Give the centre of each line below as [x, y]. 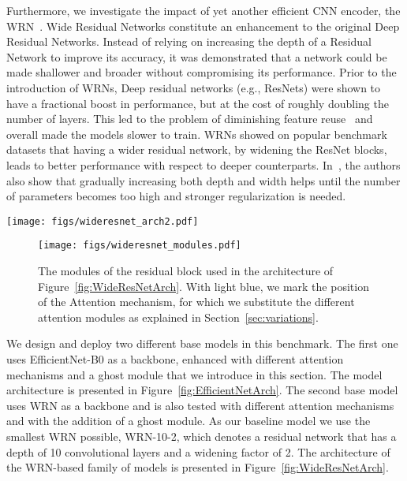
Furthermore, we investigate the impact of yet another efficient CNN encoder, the [203, 10]
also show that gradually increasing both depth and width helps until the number [203, 180]
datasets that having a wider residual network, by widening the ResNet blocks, [197, 149]
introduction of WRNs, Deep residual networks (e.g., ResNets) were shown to [194, 87]
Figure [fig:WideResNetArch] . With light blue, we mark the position [203, 286]
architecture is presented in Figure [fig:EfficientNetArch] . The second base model [202, 390]
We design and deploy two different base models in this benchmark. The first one [202, 343]
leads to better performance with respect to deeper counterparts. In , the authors [203, 164]
